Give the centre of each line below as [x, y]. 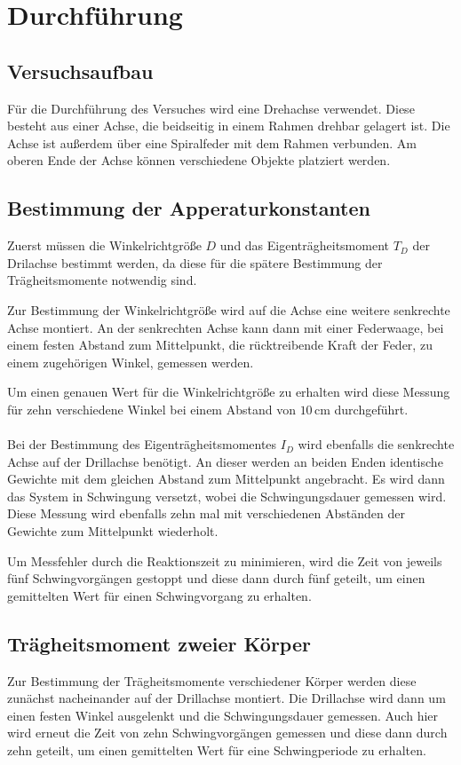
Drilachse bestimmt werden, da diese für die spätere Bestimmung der [195, 262]
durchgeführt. [371, 409]
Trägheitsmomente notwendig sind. [102, 280]
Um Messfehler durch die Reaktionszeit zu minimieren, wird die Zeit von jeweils [225, 560]
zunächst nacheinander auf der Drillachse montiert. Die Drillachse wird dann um [227, 698]
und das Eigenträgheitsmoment [304, 245]
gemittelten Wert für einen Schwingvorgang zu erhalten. [159, 595]
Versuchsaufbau [80, 71]
